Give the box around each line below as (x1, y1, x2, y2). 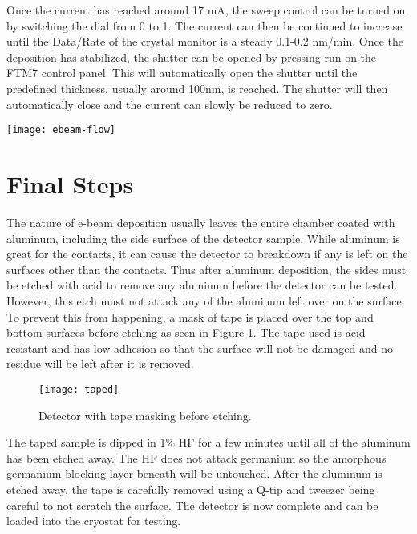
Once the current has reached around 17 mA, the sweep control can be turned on (6, 2, 406, 18)
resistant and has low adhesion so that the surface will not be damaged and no (6, 339, 393, 356)
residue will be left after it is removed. (6, 355, 194, 372)
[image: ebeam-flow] (6, 124, 116, 136)
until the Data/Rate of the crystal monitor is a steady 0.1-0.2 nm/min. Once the (6, 33, 403, 50)
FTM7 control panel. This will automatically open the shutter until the (6, 64, 358, 81)
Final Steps (6, 168, 134, 200)
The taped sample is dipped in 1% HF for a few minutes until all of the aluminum (6, 434, 411, 451)
